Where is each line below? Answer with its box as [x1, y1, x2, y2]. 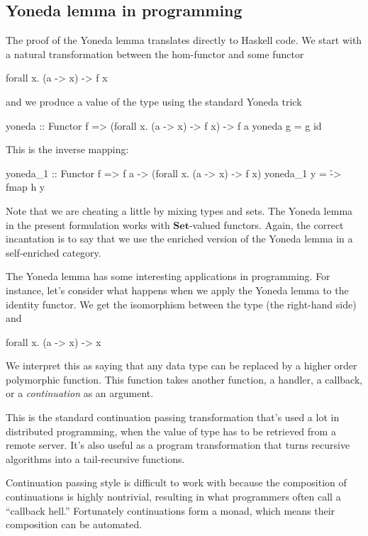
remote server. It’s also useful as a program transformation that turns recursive [6, 437, 350, 452]
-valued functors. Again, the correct [189, 217, 344, 232]
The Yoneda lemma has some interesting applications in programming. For [6, 269, 330, 284]
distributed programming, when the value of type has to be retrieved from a [6, 423, 336, 438]
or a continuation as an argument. [6, 386, 154, 401]
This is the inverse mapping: [6, 142, 129, 157]
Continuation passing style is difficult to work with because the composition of [6, 475, 347, 490]
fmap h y [6, 179, 45, 194]
